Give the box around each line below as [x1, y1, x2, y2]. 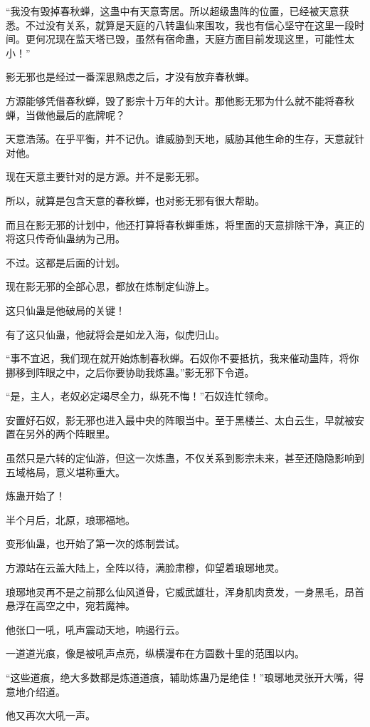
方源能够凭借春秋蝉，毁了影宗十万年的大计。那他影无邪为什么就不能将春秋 [6, 93, 354, 108]
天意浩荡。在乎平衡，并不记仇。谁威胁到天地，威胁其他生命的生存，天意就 [6, 131, 354, 146]
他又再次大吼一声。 [6, 708, 95, 723]
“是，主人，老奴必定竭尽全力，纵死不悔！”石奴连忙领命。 [6, 388, 275, 403]
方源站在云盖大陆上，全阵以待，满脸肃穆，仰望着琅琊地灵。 [6, 560, 285, 575]
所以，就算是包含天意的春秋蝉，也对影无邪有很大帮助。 [6, 192, 265, 207]
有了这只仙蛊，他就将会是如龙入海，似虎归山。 [6, 326, 225, 341]
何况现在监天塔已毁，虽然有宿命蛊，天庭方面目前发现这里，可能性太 [35, 31, 354, 46]
